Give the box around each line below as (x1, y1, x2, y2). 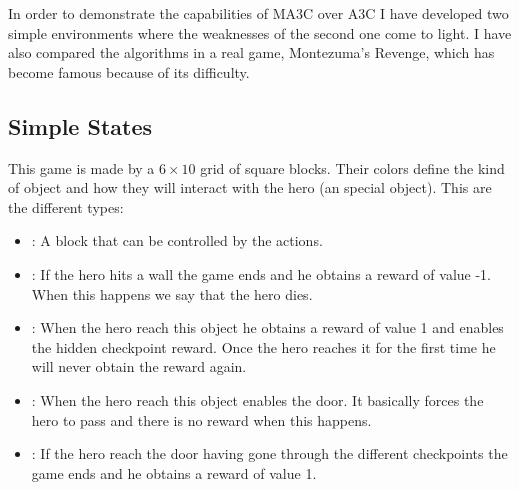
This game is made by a (8, 157, 155, 178)
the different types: (8, 196, 124, 217)
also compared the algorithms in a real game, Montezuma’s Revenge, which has (8, 42, 495, 63)
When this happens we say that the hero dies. (31, 283, 313, 304)
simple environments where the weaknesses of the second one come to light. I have (8, 22, 512, 43)
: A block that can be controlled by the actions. (31, 230, 323, 251)
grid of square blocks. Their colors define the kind (200, 157, 505, 178)
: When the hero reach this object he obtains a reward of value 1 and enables (31, 317, 504, 338)
